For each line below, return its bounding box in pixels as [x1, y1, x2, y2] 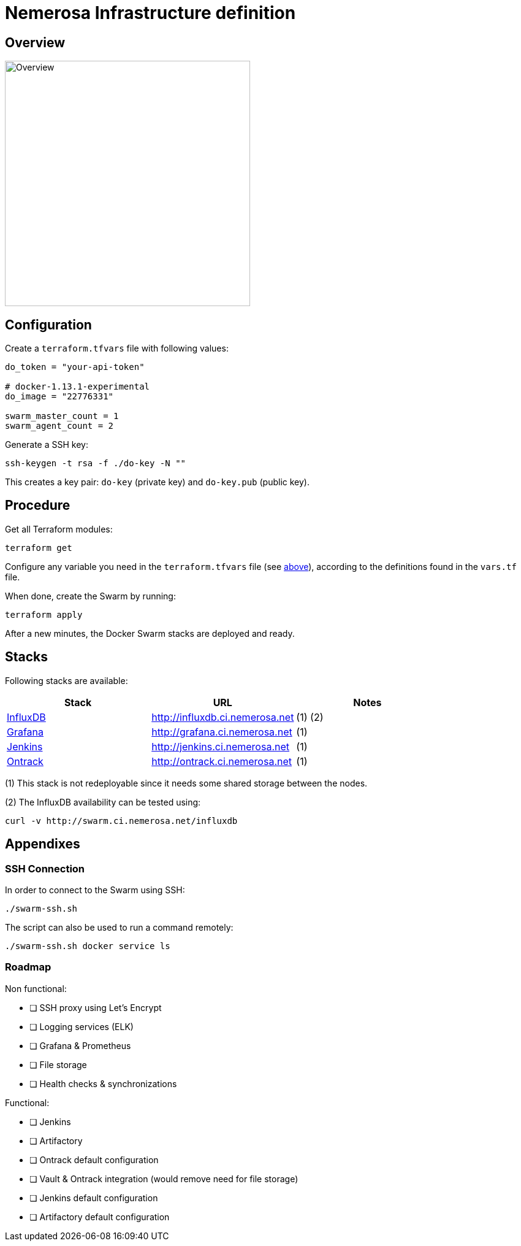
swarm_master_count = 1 [5, 411, 119, 421]
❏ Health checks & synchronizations [29, 1078, 177, 1089]
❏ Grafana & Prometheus [29, 1040, 131, 1051]
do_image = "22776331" [5, 391, 114, 402]
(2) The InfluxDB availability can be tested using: [5, 796, 201, 807]
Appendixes [5, 836, 80, 852]
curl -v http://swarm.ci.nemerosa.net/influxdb [5, 815, 238, 826]
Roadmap [5, 961, 51, 974]
